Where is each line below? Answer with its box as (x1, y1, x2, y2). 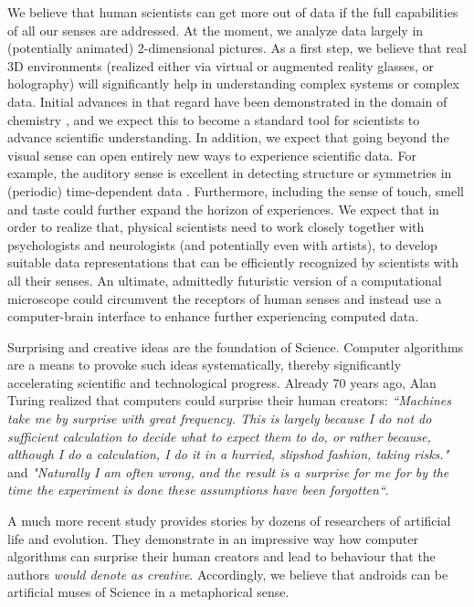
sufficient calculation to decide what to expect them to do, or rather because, (7, 426, 431, 445)
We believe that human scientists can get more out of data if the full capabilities (7, 3, 458, 21)
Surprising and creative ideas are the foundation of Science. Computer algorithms (7, 337, 464, 356)
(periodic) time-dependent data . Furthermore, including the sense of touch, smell (7, 181, 464, 200)
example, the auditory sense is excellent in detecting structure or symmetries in (7, 163, 452, 183)
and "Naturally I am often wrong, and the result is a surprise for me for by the (7, 462, 449, 481)
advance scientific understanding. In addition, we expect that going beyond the (7, 128, 449, 147)
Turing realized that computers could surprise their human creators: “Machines (7, 391, 451, 410)
